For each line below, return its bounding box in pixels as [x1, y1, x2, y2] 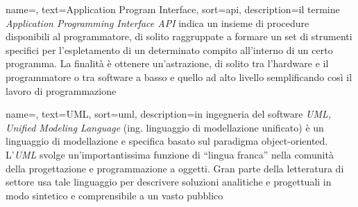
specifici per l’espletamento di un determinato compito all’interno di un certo [6, 42, 333, 57]
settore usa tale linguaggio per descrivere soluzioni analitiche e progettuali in [6, 174, 332, 189]
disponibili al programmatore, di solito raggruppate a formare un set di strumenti [6, 29, 352, 44]
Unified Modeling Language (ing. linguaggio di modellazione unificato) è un [6, 120, 324, 134]
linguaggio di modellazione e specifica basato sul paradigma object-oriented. [6, 134, 328, 148]
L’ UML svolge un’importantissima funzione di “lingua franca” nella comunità [6, 147, 334, 161]
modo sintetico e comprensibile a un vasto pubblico [6, 188, 223, 202]
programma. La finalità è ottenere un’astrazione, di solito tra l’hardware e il [6, 56, 329, 71]
